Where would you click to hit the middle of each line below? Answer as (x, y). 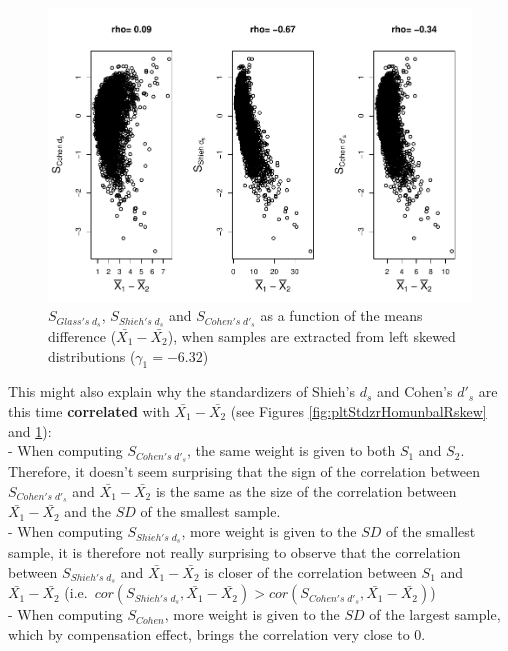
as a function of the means (341, 315)
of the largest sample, (435, 614)
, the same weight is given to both (291, 450)
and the (88, 511)
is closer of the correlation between (310, 571)
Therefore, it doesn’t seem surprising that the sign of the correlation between (244, 471)
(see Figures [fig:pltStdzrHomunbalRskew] (358, 410)
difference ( (82, 335)
